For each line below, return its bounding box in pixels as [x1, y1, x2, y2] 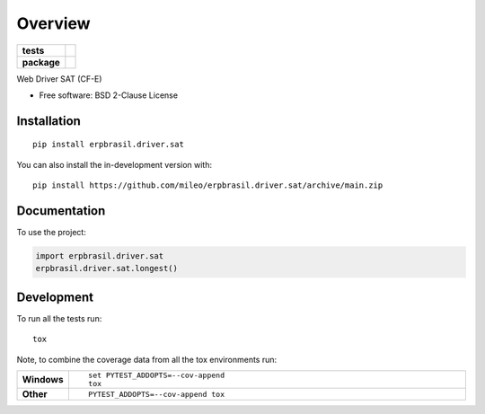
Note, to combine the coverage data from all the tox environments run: [16, 354, 278, 365]
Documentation [16, 203, 106, 218]
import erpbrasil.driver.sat [35, 251, 164, 261]
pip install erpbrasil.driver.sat [32, 139, 184, 150]
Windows [22, 374, 64, 386]
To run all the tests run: [16, 313, 102, 323]
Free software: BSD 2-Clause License [39, 90, 179, 101]
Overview [16, 13, 91, 33]
